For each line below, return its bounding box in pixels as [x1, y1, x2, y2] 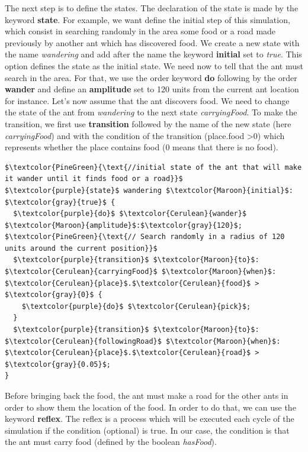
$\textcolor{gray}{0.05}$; [5, 360, 111, 369]
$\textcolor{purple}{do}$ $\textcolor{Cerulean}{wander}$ [13, 209, 247, 218]
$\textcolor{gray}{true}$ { [5, 198, 115, 206]
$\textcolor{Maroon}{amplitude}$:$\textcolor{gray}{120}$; [5, 221, 242, 230]
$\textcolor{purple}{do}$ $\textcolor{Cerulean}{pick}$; [21, 302, 251, 311]
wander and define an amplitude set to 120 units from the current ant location [5, 83, 299, 95]
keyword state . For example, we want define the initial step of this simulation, [5, 13, 290, 25]
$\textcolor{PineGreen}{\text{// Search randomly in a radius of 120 [5, 233, 285, 241]
